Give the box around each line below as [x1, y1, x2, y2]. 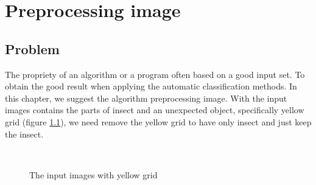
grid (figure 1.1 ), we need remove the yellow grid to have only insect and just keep [5, 115, 312, 128]
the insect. [5, 127, 44, 140]
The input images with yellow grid [29, 168, 158, 181]
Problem [5, 39, 60, 58]
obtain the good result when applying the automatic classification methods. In [5, 80, 297, 92]
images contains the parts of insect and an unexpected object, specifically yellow [5, 103, 304, 116]
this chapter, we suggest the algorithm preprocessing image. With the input [5, 91, 287, 104]
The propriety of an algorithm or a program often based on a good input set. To [5, 68, 305, 80]
